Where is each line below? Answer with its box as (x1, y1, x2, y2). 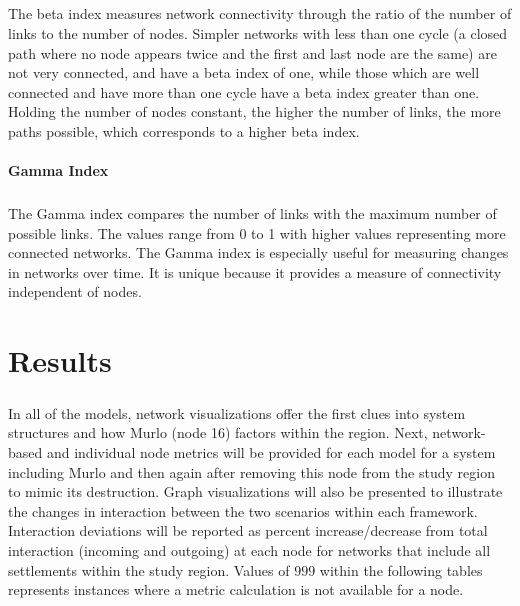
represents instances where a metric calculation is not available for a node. (8, 579, 464, 600)
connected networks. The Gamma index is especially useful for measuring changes (8, 242, 509, 263)
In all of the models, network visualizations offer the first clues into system (8, 402, 466, 423)
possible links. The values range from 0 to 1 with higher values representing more (8, 222, 506, 243)
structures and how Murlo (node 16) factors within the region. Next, (8, 422, 428, 443)
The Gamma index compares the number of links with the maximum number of (8, 203, 497, 224)
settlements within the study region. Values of (8, 559, 290, 580)
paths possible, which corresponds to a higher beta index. (8, 120, 360, 141)
